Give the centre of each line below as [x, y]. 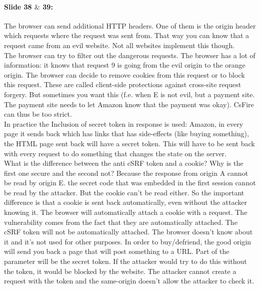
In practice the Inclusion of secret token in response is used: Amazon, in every [124, 123]
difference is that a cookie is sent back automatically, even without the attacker [125, 202]
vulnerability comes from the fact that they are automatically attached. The [121, 222]
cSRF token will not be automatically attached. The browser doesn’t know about [128, 232]
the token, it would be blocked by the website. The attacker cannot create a [120, 271]
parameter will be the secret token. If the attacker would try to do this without [125, 261]
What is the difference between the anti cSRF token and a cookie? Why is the [124, 163]
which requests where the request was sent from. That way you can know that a [127, 35]
